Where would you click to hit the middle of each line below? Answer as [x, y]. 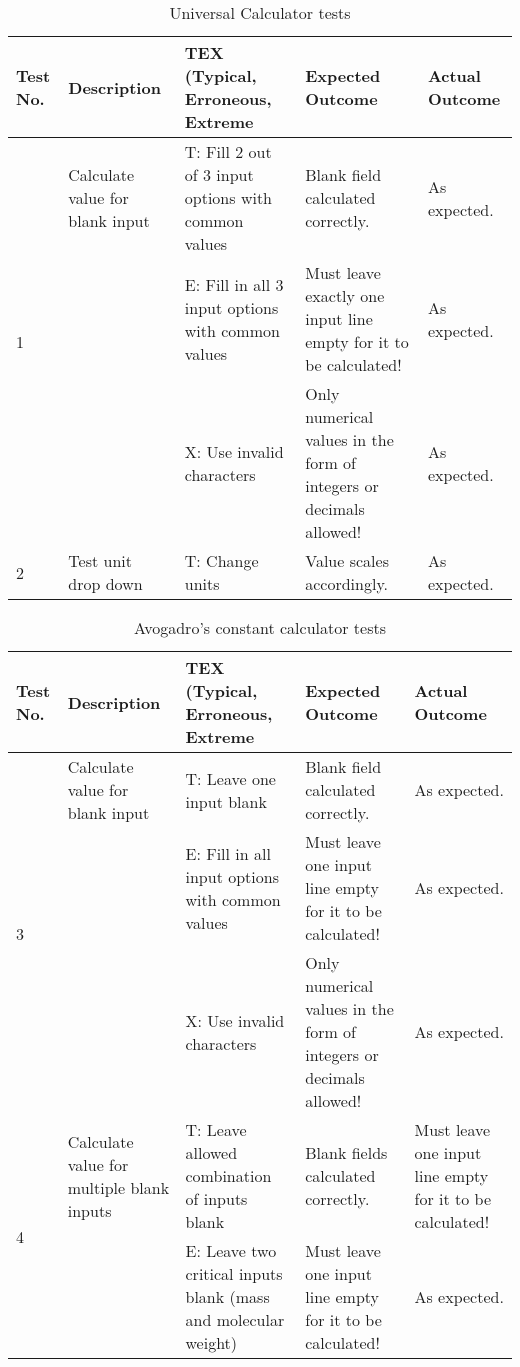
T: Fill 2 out [228, 151]
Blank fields [346, 1152]
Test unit [100, 560]
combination [228, 1175]
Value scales [347, 560]
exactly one [345, 295]
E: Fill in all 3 [234, 284]
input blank [226, 801]
